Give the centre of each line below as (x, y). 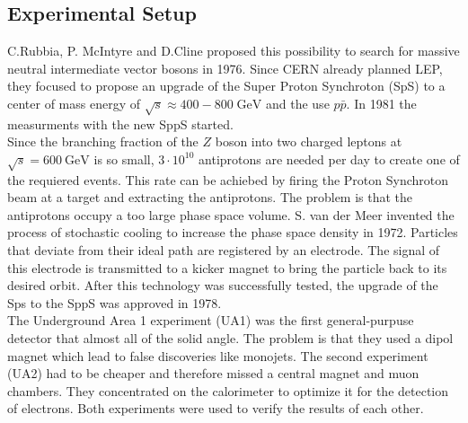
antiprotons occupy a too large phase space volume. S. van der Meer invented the (231, 214)
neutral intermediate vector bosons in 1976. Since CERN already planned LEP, (225, 68)
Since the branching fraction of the (103, 141)
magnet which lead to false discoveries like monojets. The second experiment (218, 355)
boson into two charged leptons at (309, 141)
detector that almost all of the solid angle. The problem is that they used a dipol (230, 338)
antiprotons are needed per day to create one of (329, 159)
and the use (297, 103)
